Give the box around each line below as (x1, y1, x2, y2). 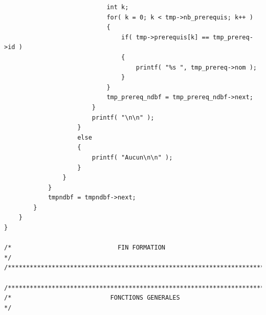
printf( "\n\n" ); (92, 114, 154, 121)
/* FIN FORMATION (4, 244, 165, 252)
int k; (106, 4, 129, 11)
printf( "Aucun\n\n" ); (92, 153, 173, 161)
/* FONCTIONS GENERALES (4, 294, 180, 302)
